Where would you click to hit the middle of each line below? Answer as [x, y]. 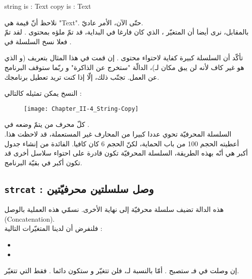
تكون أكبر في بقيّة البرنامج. [43, 162]
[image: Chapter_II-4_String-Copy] [81, 109]
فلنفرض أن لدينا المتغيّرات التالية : [53, 228]
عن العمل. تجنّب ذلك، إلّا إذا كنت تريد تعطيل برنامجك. [82, 77]
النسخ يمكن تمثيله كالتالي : [43, 93]
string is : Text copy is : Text [48, 6]
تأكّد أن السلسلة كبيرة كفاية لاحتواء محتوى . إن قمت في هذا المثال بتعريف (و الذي [124, 58]
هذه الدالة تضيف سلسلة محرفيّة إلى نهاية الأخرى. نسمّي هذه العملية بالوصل [114, 209]
